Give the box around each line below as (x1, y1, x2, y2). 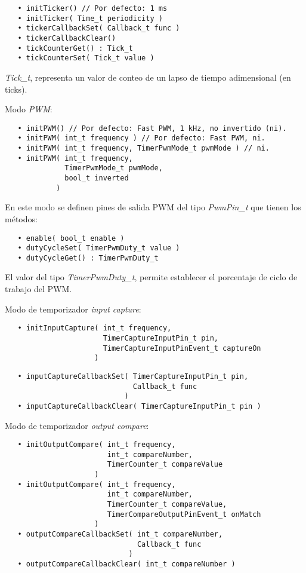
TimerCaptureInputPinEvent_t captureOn (103, 344, 261, 353)
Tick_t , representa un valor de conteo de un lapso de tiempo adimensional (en (5, 71, 291, 83)
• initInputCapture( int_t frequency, (17, 324, 172, 333)
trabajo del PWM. (5, 283, 72, 295)
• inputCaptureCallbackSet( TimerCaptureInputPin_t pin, (17, 372, 249, 381)
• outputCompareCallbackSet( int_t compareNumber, (17, 530, 223, 538)
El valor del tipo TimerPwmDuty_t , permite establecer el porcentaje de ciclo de (5, 271, 298, 283)
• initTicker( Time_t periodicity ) (17, 14, 163, 23)
